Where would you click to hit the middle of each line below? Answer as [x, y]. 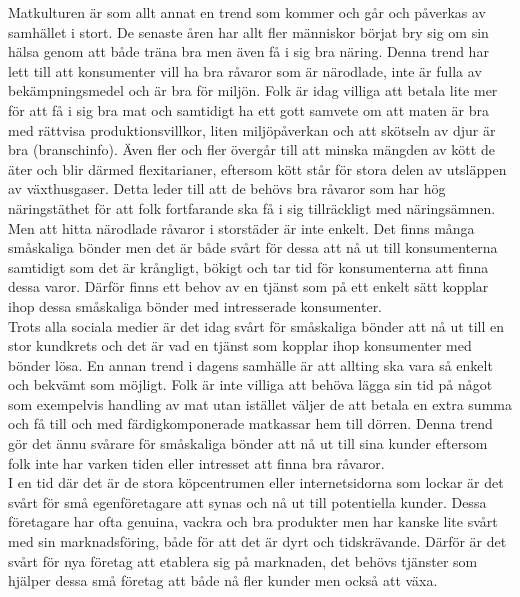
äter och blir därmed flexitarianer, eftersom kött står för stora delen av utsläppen [257, 168]
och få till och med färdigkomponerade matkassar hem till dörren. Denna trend [250, 423]
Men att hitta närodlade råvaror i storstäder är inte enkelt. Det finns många [241, 227]
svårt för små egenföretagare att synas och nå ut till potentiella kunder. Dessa [247, 501]
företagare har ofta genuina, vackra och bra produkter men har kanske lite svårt [253, 521]
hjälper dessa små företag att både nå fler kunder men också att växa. [223, 580]
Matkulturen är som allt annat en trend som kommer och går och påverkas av [247, 12]
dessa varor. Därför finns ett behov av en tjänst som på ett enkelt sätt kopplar [248, 286]
